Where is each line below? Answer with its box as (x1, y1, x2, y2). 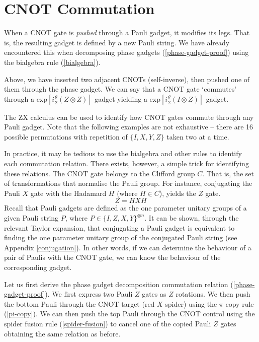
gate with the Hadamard (30, 187, 107, 198)
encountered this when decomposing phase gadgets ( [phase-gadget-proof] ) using (4, 47, 249, 57)
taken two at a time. (166, 131, 229, 142)
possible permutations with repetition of (4, 131, 128, 142)
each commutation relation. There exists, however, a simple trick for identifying (4, 158, 249, 169)
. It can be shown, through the (144, 213, 239, 223)
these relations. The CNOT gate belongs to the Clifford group (4, 168, 195, 178)
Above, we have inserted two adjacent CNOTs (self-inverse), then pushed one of (4, 74, 250, 84)
